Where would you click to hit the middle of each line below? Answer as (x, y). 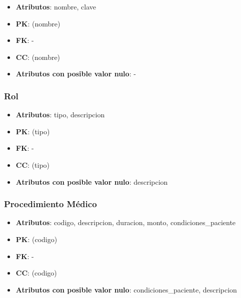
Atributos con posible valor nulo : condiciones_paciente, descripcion (126, 289)
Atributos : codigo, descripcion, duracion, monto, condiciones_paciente (126, 222)
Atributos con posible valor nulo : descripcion (92, 181)
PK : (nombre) (38, 23)
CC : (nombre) (38, 57)
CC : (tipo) (33, 164)
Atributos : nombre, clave (56, 6)
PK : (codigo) (36, 239)
